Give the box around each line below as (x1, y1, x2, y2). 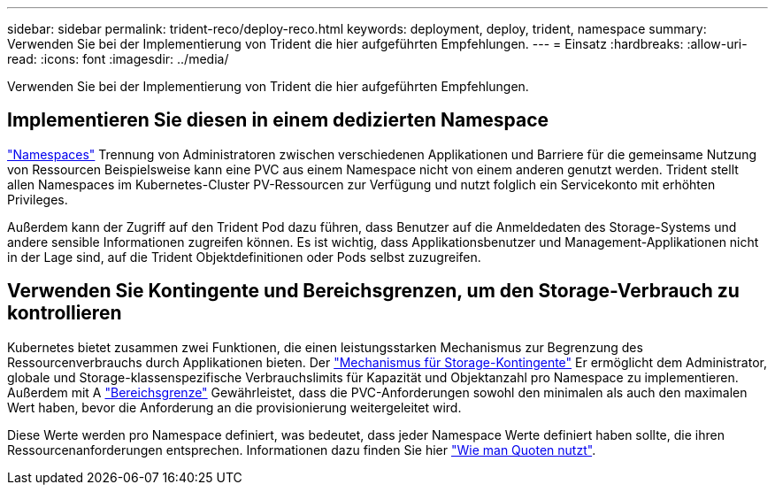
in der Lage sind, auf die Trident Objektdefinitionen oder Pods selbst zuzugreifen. (7, 249, 481, 265)
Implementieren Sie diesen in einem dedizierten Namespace (7, 109, 549, 132)
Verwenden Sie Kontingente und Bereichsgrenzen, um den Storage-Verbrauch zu (7, 280, 740, 303)
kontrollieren (7, 302, 122, 325)
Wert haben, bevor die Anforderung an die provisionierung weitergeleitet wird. (7, 399, 462, 415)
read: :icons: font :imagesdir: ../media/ (7, 51, 229, 66)
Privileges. (7, 191, 68, 207)
